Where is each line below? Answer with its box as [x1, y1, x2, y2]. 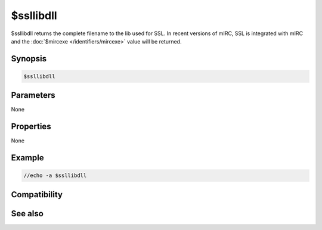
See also [11, 209, 44, 219]
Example [11, 153, 44, 163]
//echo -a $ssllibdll [23, 172, 87, 179]
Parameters [11, 90, 55, 101]
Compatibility [11, 189, 63, 200]
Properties [11, 122, 51, 132]
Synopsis [11, 54, 47, 64]
